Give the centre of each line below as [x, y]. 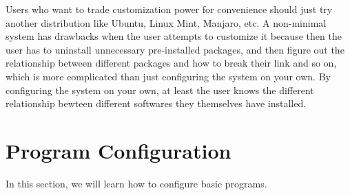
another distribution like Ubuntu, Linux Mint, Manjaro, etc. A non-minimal [166, 22]
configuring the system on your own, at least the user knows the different [160, 90]
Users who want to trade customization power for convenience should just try [169, 9]
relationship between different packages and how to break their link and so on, [171, 63]
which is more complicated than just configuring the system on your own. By [168, 76]
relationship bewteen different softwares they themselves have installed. [156, 103]
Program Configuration [119, 150]
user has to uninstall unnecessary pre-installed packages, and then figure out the [175, 49]
